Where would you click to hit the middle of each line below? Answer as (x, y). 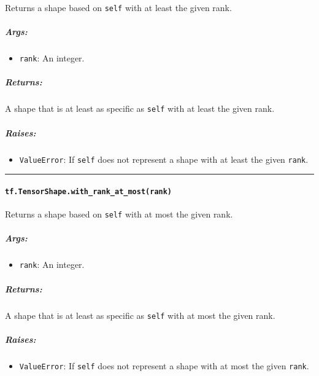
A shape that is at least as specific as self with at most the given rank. (140, 315)
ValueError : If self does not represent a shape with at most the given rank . (164, 365)
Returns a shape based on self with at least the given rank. (118, 7)
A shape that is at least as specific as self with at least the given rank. (140, 108)
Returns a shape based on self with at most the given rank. (119, 214)
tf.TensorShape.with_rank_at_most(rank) (89, 191)
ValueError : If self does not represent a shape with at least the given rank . (164, 159)
